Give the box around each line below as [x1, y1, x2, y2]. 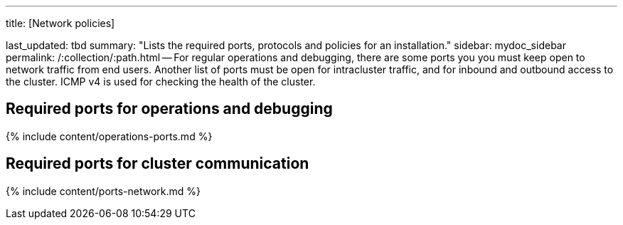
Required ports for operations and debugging [6, 100, 333, 118]
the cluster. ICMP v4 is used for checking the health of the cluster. [6, 75, 316, 88]
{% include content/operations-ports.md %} [6, 130, 213, 142]
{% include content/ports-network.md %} [6, 184, 201, 197]
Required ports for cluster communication [6, 155, 309, 173]
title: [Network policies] [6, 17, 115, 29]
